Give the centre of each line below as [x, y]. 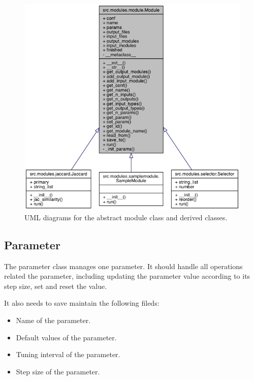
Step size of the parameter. [58, 371]
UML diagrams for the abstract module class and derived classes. [126, 217]
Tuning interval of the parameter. [68, 354]
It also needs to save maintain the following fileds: [82, 303]
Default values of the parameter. [66, 337]
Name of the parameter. [53, 320]
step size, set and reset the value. [56, 286]
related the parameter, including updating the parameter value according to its [127, 276]
